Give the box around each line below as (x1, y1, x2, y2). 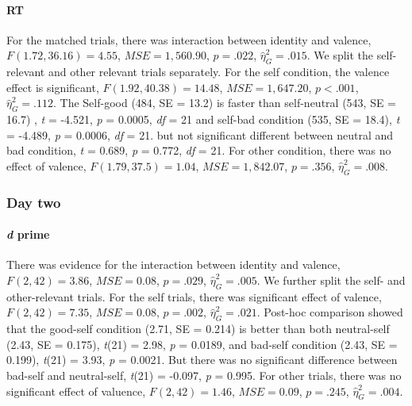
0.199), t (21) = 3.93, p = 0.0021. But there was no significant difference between (6, 351, 398, 368)
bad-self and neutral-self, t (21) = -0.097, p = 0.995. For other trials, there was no (6, 366, 402, 383)
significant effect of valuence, (6, 382, 146, 399)
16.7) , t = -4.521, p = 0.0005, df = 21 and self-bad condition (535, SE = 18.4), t (6, 111, 400, 128)
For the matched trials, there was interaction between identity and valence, (6, 31, 372, 48)
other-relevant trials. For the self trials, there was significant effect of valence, (6, 288, 382, 304)
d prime (6, 226, 50, 243)
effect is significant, (6, 79, 99, 95)
